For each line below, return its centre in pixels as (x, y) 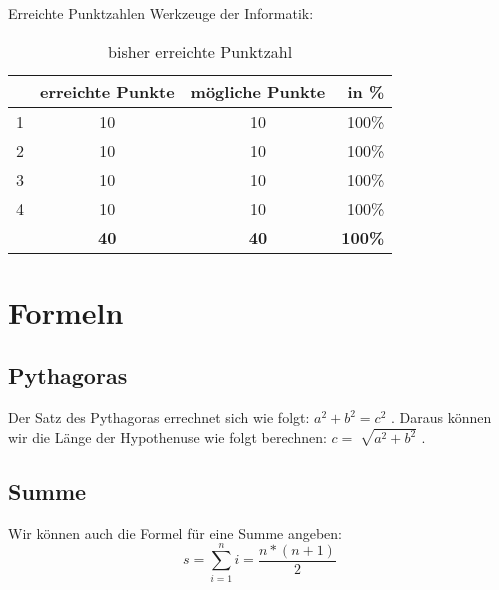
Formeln (66, 311)
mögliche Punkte (258, 91)
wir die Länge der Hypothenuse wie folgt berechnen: (167, 437)
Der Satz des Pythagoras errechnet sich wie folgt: (159, 417)
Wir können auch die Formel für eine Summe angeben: (175, 532)
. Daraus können (441, 417)
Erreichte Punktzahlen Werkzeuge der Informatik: (161, 13)
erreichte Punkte (107, 91)
